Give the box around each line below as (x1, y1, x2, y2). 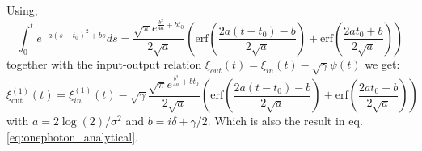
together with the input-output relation (6, 55, 202, 72)
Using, (6, 2, 38, 18)
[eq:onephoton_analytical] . (6, 128, 139, 145)
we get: (365, 55, 400, 72)
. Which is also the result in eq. (207, 112, 363, 129)
